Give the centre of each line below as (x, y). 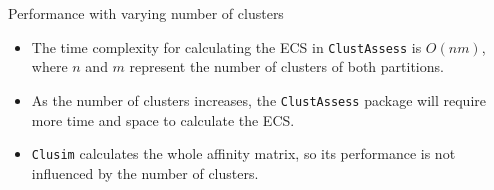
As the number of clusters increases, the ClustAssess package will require (258, 99)
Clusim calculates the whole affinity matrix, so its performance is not (243, 153)
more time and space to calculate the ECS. (163, 119)
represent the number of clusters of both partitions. (286, 66)
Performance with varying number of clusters (146, 13)
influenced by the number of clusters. (145, 172)
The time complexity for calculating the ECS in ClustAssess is (226, 46)
